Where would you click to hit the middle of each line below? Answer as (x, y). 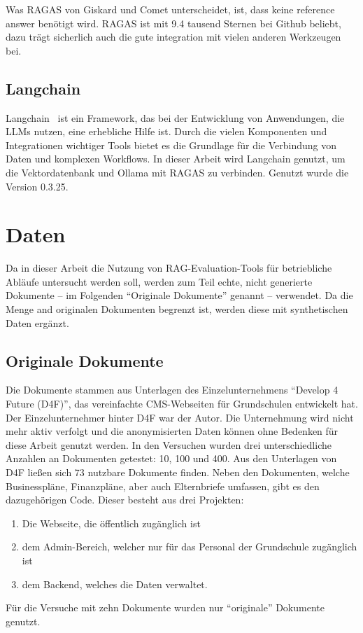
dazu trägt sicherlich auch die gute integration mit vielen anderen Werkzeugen (173, 37)
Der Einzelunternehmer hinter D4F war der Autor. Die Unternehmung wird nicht (180, 417)
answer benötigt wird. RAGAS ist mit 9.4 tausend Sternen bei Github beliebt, (173, 23)
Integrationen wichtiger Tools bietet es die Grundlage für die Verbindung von (171, 145)
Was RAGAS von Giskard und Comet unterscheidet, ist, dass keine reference (170, 9)
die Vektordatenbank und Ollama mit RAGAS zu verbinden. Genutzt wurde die (177, 172)
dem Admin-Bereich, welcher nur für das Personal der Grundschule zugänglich (190, 547)
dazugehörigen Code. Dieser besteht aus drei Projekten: (125, 500)
